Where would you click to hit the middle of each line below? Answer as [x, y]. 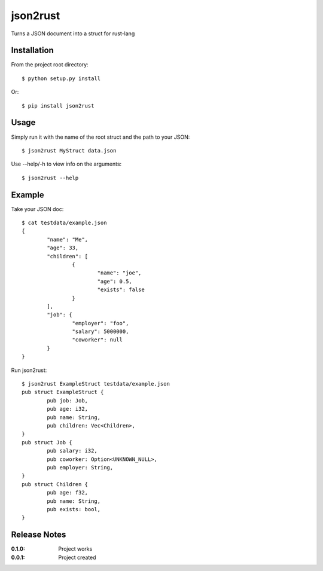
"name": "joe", [119, 273]
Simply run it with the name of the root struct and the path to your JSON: [100, 137]
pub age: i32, [68, 409]
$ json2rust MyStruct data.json [69, 150]
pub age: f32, [68, 493]
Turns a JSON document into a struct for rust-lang [73, 33]
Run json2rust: [29, 370]
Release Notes [39, 535]
